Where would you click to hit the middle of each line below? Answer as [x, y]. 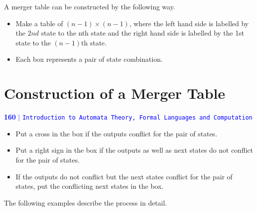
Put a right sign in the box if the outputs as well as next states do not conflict [134, 150]
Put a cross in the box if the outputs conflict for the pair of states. [116, 133]
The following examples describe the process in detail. [86, 202]
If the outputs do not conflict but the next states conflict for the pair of [124, 176]
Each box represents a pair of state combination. [89, 59]
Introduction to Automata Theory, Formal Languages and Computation [137, 118]
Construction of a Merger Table [115, 93]
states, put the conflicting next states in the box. [89, 186]
